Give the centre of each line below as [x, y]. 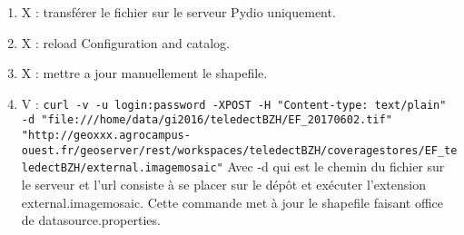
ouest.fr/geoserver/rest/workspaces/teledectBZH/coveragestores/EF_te [239, 150]
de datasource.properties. [91, 220]
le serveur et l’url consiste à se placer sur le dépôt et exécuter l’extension [223, 185]
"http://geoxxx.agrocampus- [106, 136]
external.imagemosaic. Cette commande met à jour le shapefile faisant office [232, 202]
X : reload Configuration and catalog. [125, 42]
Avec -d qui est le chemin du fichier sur [336, 166]
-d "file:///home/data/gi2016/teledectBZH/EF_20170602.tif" [207, 120]
